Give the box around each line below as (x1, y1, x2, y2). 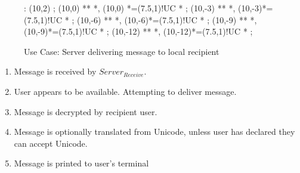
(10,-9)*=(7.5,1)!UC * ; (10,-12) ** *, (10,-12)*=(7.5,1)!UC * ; (24, 25, 253, 38)
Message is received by (14, 65, 97, 78)
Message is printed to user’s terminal (14, 157, 149, 169)
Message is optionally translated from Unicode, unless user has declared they (14, 125, 295, 138)
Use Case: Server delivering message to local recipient (24, 45, 219, 57)
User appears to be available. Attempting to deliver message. (14, 85, 237, 97)
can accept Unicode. (14, 137, 88, 149)
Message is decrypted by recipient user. (14, 105, 157, 118)
